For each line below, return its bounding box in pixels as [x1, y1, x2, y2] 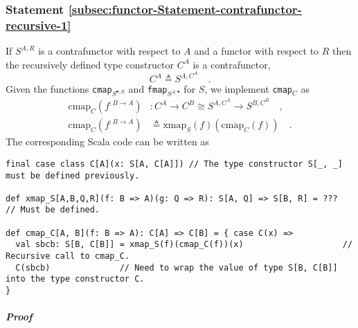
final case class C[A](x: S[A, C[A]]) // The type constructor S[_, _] [6, 158, 343, 169]
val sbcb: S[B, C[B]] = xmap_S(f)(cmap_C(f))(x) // [15, 239, 353, 250]
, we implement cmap [204, 82, 293, 96]
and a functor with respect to [194, 44, 319, 58]
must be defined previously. [6, 170, 140, 181]
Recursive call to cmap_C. [6, 251, 129, 262]
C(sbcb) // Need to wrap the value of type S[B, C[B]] [15, 262, 338, 273]
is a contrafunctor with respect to [38, 44, 181, 58]
